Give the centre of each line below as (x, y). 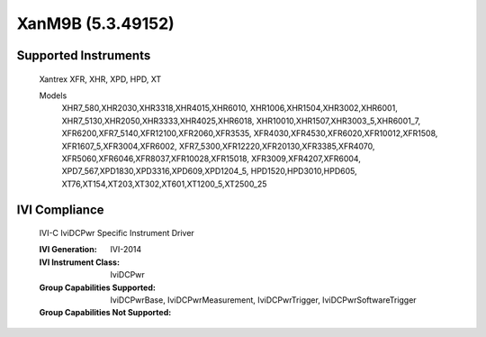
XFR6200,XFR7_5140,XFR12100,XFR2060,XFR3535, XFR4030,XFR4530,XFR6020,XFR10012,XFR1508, (250, 133)
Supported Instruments (84, 55)
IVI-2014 (126, 250)
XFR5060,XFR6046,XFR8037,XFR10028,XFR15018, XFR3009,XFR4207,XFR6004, (211, 159)
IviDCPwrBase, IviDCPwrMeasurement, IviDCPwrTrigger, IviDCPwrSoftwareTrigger (264, 300)
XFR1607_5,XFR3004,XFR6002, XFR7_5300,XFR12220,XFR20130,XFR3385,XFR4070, (218, 146)
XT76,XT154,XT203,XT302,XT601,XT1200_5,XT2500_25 (164, 184)
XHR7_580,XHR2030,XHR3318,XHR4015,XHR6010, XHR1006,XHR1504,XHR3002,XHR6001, (229, 108)
